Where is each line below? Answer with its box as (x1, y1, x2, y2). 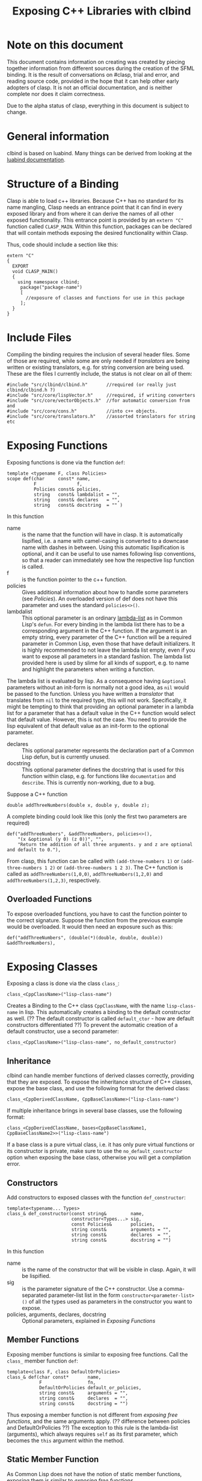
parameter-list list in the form (48, 1291, 121, 1299)
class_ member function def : (7, 1357, 79, 1364)
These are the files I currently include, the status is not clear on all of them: (7, 370, 192, 377)
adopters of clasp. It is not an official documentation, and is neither (7, 83, 173, 91)
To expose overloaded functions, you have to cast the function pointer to (7, 910, 188, 917)
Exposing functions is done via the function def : (7, 458, 126, 466)
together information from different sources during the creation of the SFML (7, 65, 195, 72)
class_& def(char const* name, (7, 1374, 102, 1380)
